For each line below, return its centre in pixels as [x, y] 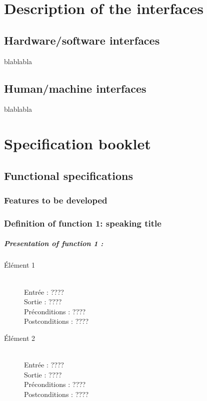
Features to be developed [56, 200]
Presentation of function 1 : [54, 243]
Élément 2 [20, 338]
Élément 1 [20, 265]
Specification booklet [77, 144]
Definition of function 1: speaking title [83, 223]
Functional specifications [68, 175]
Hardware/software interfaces [82, 40]
